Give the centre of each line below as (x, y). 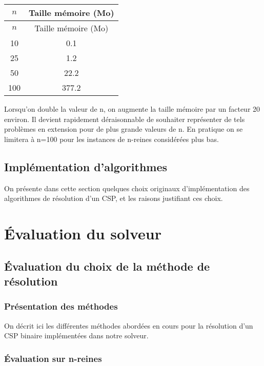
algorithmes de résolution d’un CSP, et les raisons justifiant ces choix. (114, 198)
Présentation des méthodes (61, 306)
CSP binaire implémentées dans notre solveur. (76, 335)
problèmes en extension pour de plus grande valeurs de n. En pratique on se (124, 129)
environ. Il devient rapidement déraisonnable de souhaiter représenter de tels (125, 119)
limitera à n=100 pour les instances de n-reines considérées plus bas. (111, 139)
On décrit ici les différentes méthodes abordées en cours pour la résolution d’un (129, 325)
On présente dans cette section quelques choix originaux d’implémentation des (127, 188)
